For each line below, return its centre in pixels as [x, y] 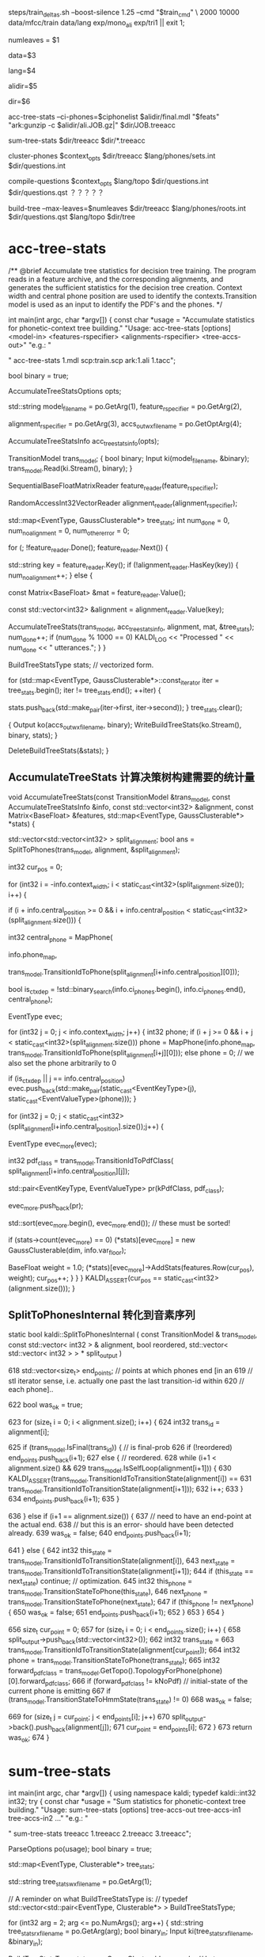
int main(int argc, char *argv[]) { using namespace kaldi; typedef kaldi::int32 [132, 1793]
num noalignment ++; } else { [51, 576]
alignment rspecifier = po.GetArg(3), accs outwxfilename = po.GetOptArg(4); [125, 424]
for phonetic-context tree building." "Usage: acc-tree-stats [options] [119, 328]
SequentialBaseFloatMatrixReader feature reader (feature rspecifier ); [113, 486]
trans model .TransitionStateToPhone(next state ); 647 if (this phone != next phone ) [131, 1602]
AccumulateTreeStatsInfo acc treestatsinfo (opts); [84, 442]
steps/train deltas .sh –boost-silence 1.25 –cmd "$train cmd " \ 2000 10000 [124, 13]
